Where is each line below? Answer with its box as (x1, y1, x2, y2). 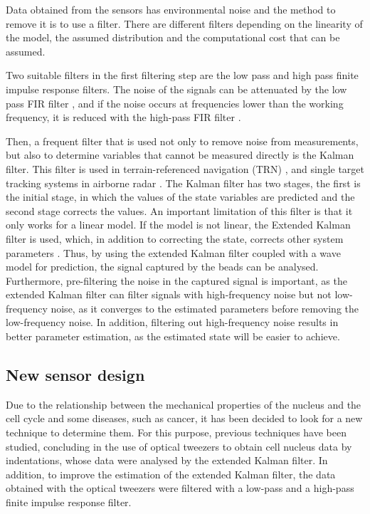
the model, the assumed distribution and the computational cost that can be (6, 30, 340, 45)
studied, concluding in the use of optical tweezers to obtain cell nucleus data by (6, 439, 352, 453)
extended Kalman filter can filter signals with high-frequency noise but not (6, 287, 332, 302)
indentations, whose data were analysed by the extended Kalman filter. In (6, 453, 328, 468)
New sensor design (6, 364, 145, 386)
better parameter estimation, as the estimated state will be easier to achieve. (6, 329, 340, 344)
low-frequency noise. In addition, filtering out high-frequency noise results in (6, 315, 339, 330)
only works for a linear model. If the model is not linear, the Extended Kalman (6, 217, 351, 232)
